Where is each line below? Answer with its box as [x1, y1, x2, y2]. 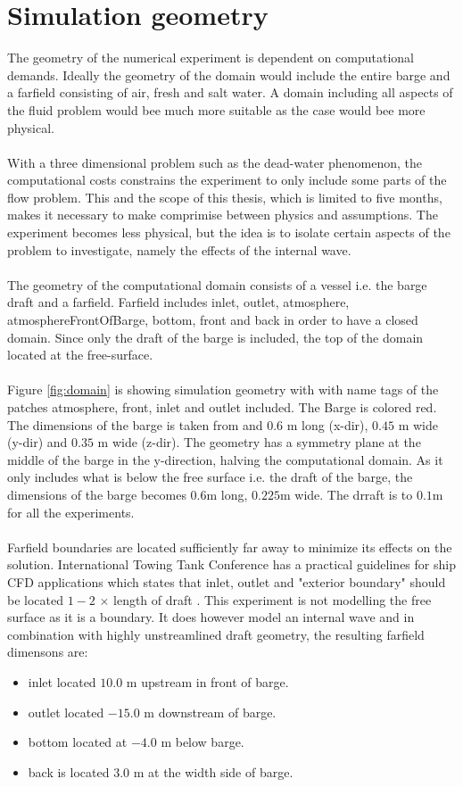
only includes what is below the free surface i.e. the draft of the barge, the [7, 468, 413, 486]
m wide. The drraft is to [279, 485, 413, 503]
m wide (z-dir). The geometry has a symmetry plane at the [97, 433, 421, 451]
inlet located [28, 672, 96, 691]
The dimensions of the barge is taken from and [7, 415, 263, 434]
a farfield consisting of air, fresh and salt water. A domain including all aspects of [7, 83, 453, 102]
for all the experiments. [7, 502, 135, 521]
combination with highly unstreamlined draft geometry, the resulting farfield [7, 625, 425, 643]
